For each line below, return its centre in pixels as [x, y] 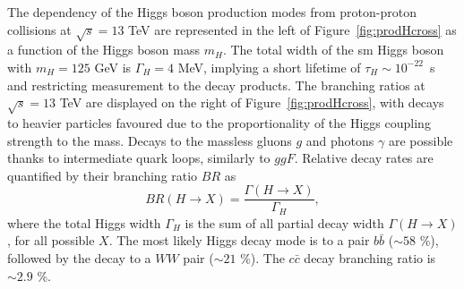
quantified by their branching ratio [103, 175]
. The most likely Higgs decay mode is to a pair [239, 240]
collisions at [39, 29]
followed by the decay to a [79, 257]
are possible [421, 140]
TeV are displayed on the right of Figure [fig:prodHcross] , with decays [252, 102]
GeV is [113, 67]
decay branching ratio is [370, 257]
